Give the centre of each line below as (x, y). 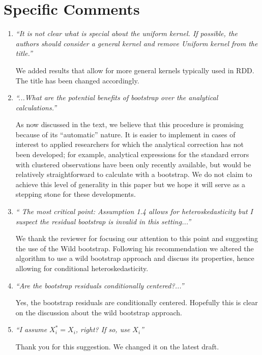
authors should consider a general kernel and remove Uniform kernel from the (137, 43)
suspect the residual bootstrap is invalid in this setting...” (103, 221)
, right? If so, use (103, 329)
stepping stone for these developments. (76, 194)
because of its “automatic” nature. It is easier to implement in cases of (125, 134)
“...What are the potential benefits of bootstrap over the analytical (117, 97)
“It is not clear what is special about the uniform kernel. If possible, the (126, 33)
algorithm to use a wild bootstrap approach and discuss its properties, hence (135, 258)
